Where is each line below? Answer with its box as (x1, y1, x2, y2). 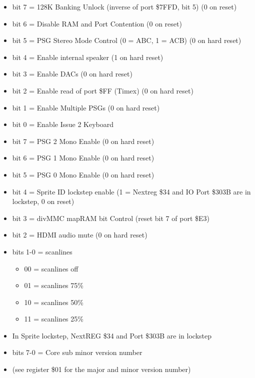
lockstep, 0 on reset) (12, 196, 74, 206)
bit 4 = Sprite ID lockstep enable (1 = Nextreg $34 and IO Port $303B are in (12, 186, 251, 196)
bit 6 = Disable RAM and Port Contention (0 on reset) (12, 18, 182, 28)
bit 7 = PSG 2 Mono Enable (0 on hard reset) (12, 135, 154, 146)
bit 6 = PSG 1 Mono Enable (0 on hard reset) (12, 152, 154, 163)
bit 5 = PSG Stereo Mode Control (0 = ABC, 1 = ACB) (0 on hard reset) (12, 35, 241, 45)
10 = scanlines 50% (24, 296, 83, 307)
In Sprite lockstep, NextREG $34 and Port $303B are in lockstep (12, 330, 211, 340)
